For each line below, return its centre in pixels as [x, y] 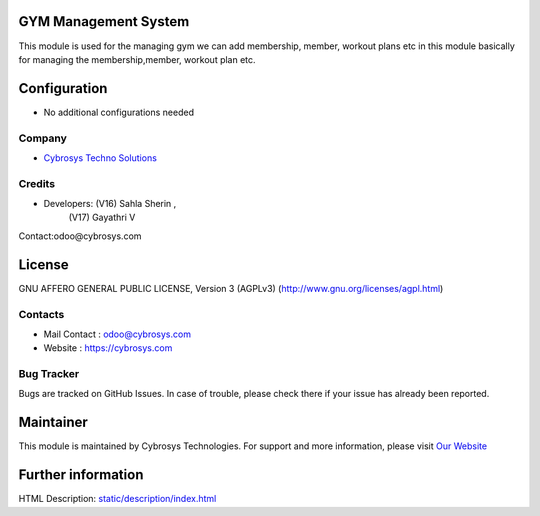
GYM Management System [104, 21]
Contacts [41, 314]
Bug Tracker [49, 374]
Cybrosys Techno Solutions [100, 157]
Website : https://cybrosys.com [108, 348]
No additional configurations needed [119, 112]
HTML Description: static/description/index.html [117, 499]
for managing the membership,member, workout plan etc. [137, 59]
